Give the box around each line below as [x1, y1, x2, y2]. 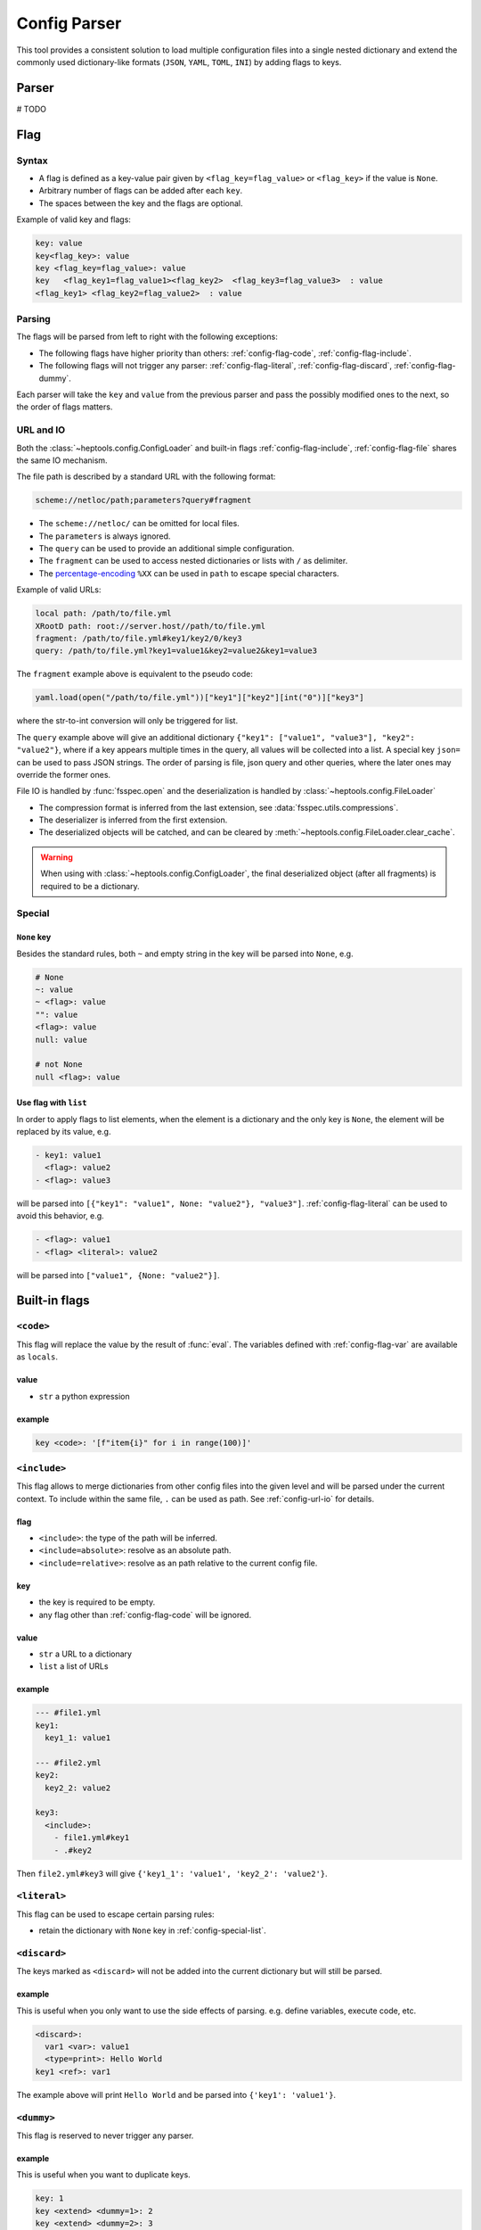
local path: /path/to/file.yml [35, 608, 173, 619]
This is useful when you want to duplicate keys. [16, 2169, 191, 2180]
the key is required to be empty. [38, 1597, 156, 1607]
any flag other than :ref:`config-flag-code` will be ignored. [38, 1609, 252, 1620]
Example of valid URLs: [16, 584, 102, 595]
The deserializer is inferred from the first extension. [38, 814, 228, 825]
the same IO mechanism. [16, 455, 108, 466]
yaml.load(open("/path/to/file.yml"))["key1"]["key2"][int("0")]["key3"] [35, 692, 364, 703]
